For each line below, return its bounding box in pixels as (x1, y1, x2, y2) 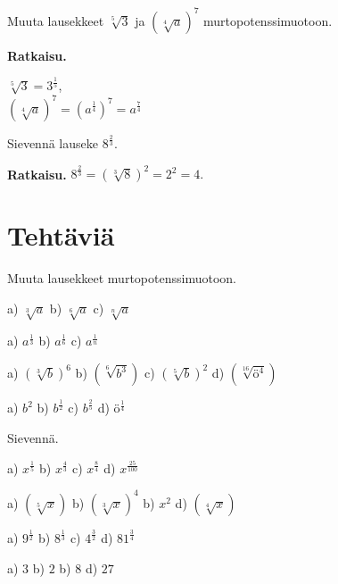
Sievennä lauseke (7, 133, 98, 152)
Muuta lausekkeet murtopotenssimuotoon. (7, 269, 236, 288)
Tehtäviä (7, 217, 115, 254)
